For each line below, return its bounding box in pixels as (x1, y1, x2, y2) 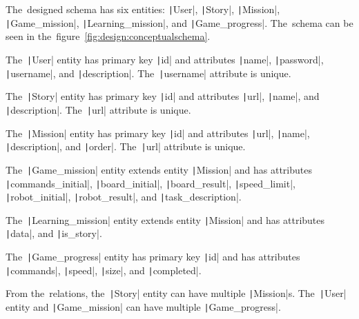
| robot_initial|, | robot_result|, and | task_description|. (6, 189, 242, 204)
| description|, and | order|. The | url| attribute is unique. (6, 139, 246, 154)
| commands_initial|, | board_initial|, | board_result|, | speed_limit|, (6, 176, 295, 190)
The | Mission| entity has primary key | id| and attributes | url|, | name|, (6, 125, 310, 140)
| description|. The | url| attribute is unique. (6, 102, 191, 116)
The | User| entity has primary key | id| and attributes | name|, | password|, (6, 52, 324, 66)
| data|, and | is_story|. (6, 226, 102, 240)
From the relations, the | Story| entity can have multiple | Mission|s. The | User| (6, 286, 347, 300)
